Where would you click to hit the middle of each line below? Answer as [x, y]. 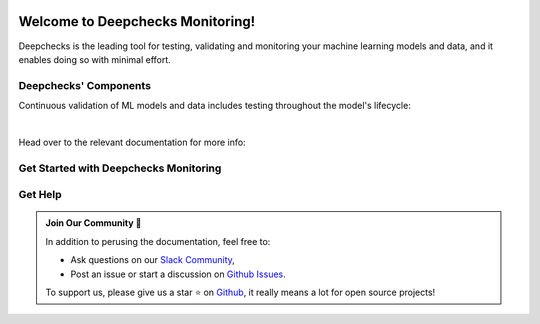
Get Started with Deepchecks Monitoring [120, 168]
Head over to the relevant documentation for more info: [132, 142]
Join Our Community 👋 [93, 223]
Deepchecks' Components [85, 85]
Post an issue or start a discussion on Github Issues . [178, 274]
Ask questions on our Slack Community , [152, 260]
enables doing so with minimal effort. [95, 59]
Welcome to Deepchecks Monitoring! [137, 21]
